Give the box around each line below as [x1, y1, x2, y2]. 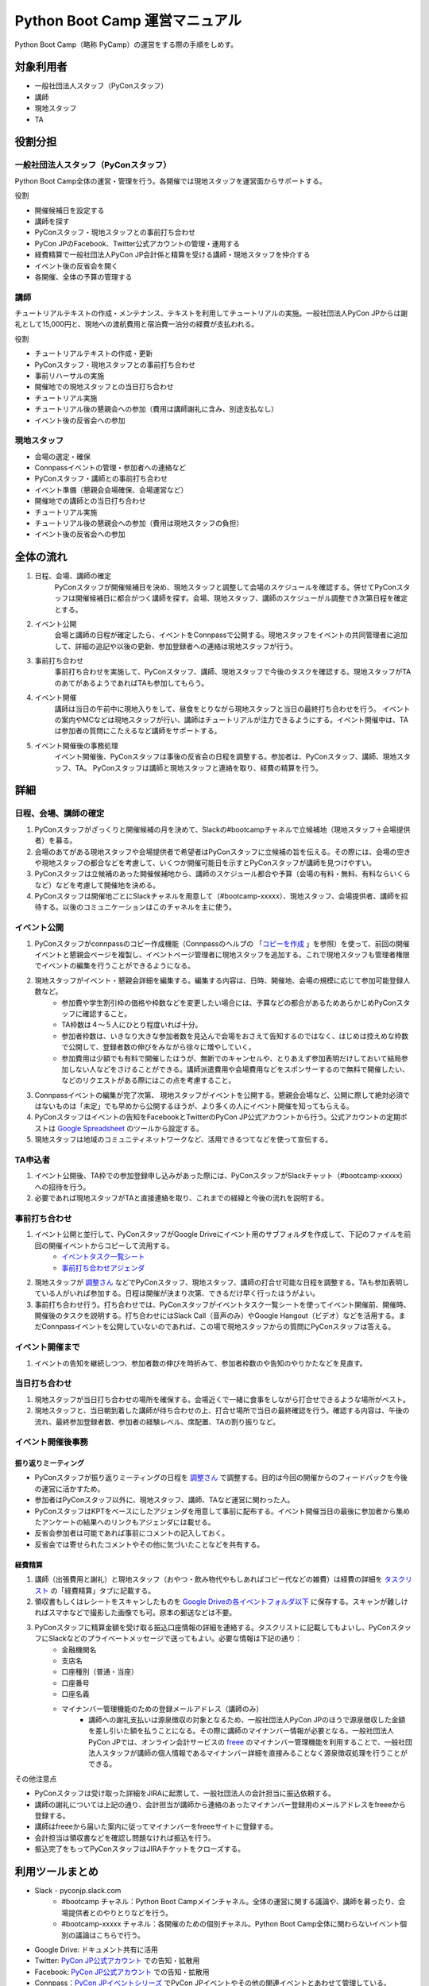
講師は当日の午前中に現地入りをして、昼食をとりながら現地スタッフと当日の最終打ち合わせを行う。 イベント [54, 704, 411, 713]
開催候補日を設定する [34, 205, 105, 214]
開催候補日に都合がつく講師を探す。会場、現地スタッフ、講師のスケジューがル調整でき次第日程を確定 [75, 593, 408, 603]
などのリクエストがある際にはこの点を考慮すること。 [61, 1076, 236, 1085]
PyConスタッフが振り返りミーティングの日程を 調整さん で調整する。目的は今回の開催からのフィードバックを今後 [34, 1473, 408, 1482]
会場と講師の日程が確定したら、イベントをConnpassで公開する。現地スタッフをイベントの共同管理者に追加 [54, 630, 408, 639]
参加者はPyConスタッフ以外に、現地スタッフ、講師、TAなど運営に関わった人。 [34, 1495, 295, 1505]
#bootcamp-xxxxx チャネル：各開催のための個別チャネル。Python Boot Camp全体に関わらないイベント [61, 1919, 400, 1929]
